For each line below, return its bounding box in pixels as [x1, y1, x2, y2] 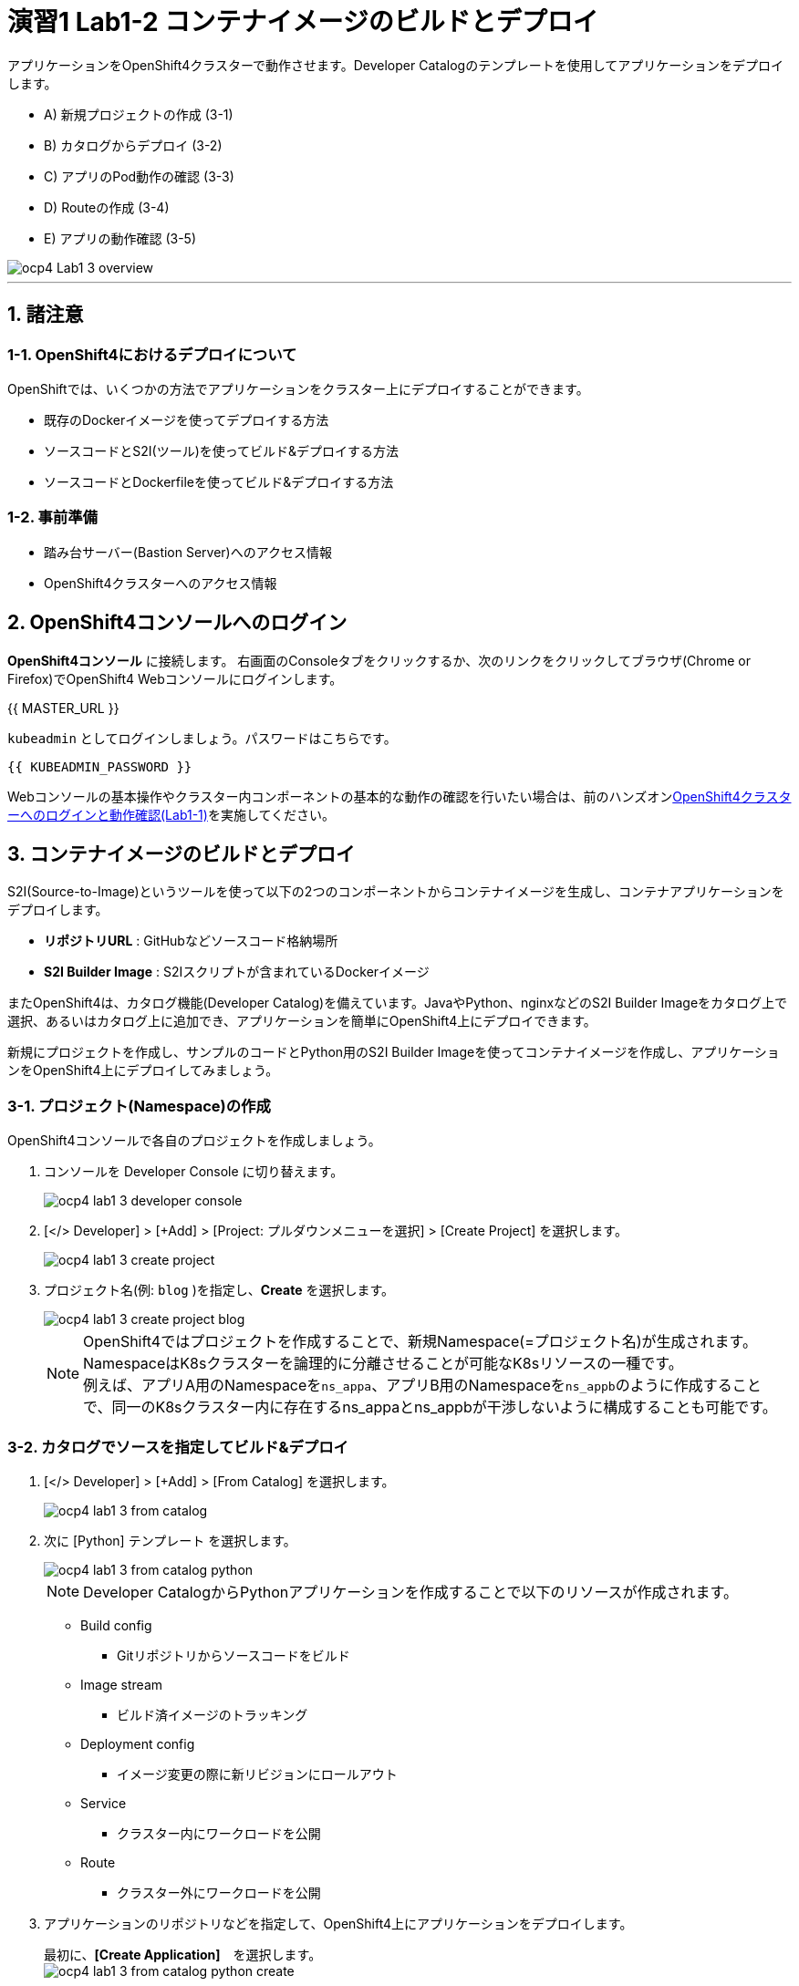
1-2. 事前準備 [7, 508, 98, 527]
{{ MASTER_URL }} [7, 699, 119, 716]
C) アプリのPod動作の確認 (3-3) [44, 168, 234, 184]
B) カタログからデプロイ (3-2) [44, 137, 223, 153]
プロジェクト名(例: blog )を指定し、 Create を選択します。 [44, 1282, 395, 1298]
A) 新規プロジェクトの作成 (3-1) [44, 106, 233, 122]
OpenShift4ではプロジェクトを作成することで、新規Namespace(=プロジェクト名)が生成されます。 [83, 1332, 757, 1351]
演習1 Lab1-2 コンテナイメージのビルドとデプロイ [7, 6, 598, 37]
